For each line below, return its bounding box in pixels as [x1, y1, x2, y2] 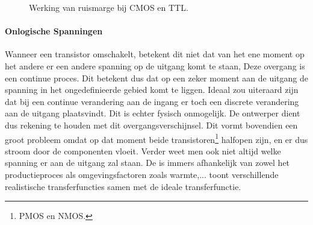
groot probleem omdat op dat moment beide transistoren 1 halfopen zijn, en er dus [5, 131, 308, 145]
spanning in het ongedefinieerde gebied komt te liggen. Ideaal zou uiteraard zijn [5, 83, 299, 96]
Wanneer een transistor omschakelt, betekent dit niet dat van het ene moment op [5, 48, 305, 60]
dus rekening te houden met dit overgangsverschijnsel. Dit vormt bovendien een [5, 118, 298, 131]
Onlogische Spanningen [5, 25, 103, 37]
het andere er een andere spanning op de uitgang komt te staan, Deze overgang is [5, 59, 305, 72]
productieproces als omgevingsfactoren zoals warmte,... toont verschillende [5, 168, 279, 180]
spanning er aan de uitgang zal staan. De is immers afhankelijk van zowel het [5, 156, 290, 169]
